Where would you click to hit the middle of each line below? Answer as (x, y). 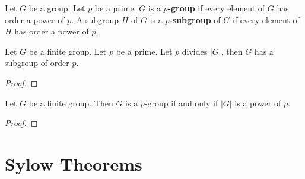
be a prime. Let (144, 51)
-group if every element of (216, 8)
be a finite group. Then (71, 103)
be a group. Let (57, 8)
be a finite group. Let (68, 51)
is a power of (258, 103)
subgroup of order (37, 63)
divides (195, 51)
